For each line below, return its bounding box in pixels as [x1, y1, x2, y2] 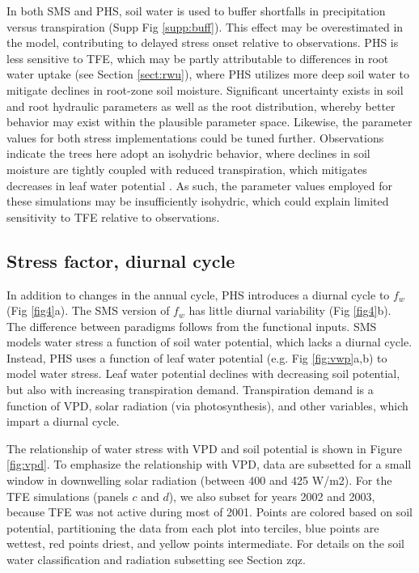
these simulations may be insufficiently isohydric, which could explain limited [6, 193, 389, 210]
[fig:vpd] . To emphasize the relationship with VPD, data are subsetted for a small [6, 456, 412, 473]
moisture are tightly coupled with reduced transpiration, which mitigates [6, 160, 367, 177]
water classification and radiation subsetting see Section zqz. [6, 551, 306, 568]
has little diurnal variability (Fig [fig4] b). [188, 302, 391, 319]
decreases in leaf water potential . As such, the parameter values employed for [6, 176, 392, 193]
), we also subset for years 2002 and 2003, [168, 487, 375, 504]
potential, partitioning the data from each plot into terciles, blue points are [6, 519, 379, 536]
